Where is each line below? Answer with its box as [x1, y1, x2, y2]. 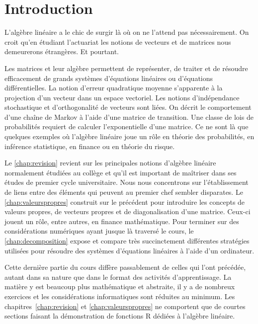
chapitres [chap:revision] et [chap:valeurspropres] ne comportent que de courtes [4, 301, 246, 311]
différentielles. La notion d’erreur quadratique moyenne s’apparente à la [4, 82, 223, 93]
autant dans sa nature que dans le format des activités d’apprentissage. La [4, 271, 232, 282]
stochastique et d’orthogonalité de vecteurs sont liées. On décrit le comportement [4, 102, 252, 112]
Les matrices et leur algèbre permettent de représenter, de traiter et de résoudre [4, 63, 248, 73]
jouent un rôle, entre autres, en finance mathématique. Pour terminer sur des [4, 216, 239, 226]
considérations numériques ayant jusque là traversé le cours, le [4, 226, 194, 236]
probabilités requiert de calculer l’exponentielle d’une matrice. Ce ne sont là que [4, 121, 249, 132]
